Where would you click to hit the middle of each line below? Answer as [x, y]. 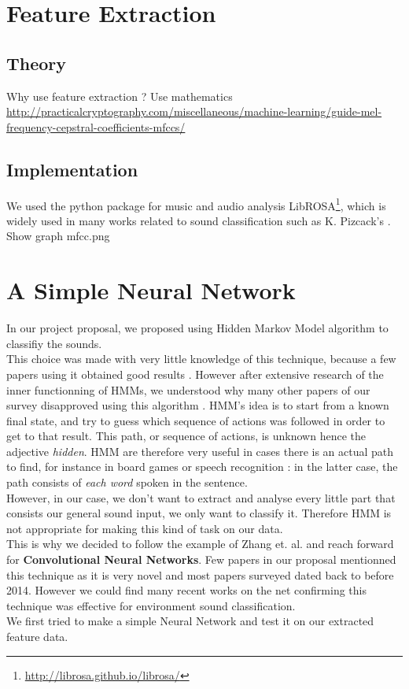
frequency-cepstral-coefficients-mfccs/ [96, 126]
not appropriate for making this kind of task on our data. [145, 528]
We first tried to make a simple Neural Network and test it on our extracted [190, 621]
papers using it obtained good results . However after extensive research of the [195, 374]
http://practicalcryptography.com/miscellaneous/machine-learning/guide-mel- [194, 111]
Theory [37, 63]
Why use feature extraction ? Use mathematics [120, 96]
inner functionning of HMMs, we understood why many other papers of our [188, 389]
